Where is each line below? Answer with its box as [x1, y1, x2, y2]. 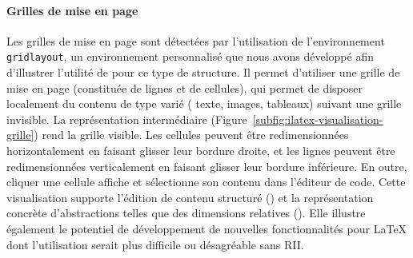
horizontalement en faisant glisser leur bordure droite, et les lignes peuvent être [6, 142, 395, 159]
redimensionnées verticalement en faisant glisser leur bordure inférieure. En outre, [6, 157, 407, 174]
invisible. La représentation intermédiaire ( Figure [6, 110, 247, 127]
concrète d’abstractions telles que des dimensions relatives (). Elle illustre [6, 204, 366, 221]
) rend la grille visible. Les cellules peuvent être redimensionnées [34, 126, 349, 143]
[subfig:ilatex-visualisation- [252, 110, 383, 127]
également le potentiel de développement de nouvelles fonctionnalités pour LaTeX [6, 220, 407, 236]
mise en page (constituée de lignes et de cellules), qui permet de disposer [6, 79, 363, 96]
